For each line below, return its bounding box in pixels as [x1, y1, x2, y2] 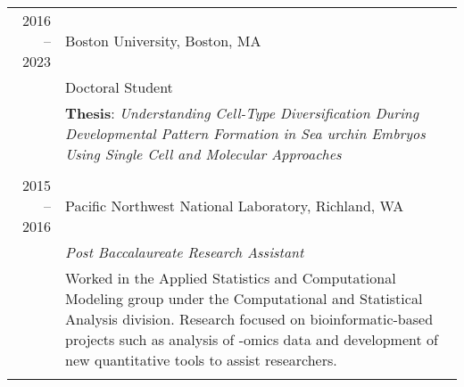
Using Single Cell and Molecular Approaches [65, 144, 342, 165]
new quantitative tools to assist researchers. [65, 350, 337, 371]
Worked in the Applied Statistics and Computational [65, 268, 396, 289]
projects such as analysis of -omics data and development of [65, 329, 438, 350]
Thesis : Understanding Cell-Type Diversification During [65, 103, 419, 124]
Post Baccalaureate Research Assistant [65, 242, 304, 263]
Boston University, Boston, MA [65, 30, 261, 52]
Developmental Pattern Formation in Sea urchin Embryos [65, 123, 426, 144]
